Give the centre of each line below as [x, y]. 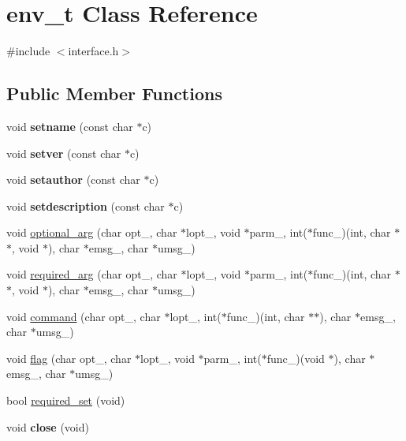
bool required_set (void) [66, 400]
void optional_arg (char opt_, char [92, 232]
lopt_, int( [196, 316]
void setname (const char [70, 126]
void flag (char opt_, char [69, 358]
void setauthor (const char [73, 179]
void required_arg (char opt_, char [92, 274]
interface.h [93, 51]
